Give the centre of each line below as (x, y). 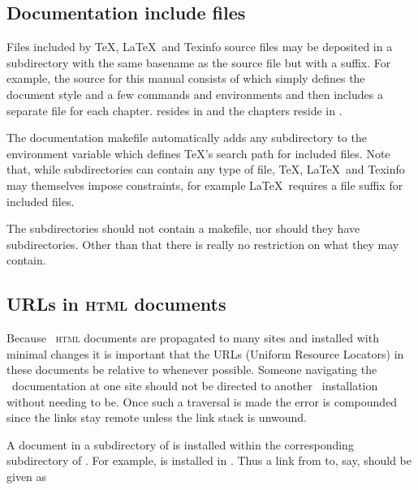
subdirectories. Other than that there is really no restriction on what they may (203, 244)
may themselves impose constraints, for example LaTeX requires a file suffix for (205, 185)
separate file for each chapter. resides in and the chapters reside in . (175, 110)
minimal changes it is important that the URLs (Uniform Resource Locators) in (205, 353)
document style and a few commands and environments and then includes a (195, 94)
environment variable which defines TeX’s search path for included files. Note (198, 153)
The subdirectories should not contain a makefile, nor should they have (183, 228)
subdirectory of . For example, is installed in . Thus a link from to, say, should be (209, 460)
